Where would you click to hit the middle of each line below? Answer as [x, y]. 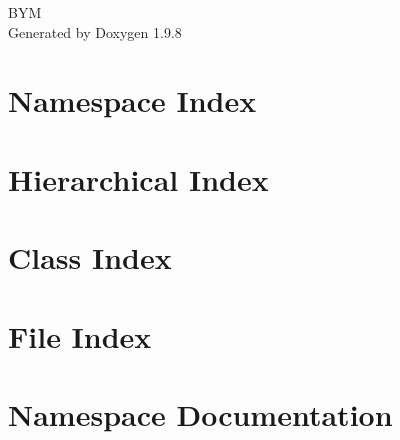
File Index [80, 335]
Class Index [90, 257]
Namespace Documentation [200, 413]
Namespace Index [132, 100]
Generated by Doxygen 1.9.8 [95, 31]
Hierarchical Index [138, 178]
